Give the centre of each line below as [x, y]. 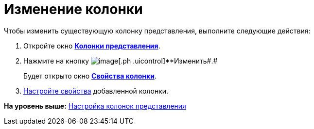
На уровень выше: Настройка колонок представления [95, 106]
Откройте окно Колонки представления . [92, 46]
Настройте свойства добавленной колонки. [96, 91]
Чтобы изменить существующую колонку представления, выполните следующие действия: [157, 31]
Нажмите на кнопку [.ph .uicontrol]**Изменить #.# [121, 61]
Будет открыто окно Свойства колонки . [90, 76]
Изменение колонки [73, 9]
